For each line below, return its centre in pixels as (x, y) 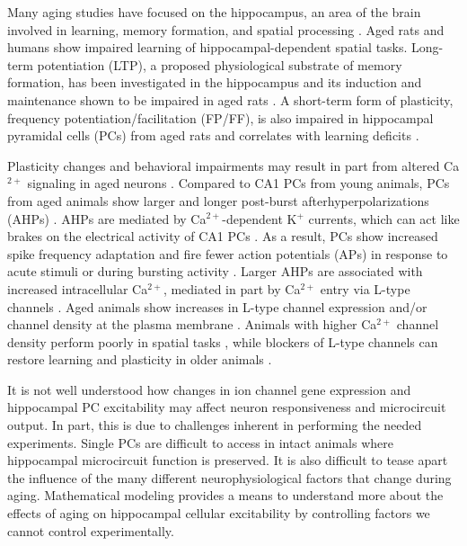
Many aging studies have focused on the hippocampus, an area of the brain (214, 12)
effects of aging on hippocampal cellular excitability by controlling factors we (219, 513)
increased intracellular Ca (78, 288)
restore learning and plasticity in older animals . (140, 359)
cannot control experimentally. (91, 530)
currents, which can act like (384, 218)
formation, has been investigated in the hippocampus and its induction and (215, 82)
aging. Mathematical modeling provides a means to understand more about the (225, 495)
